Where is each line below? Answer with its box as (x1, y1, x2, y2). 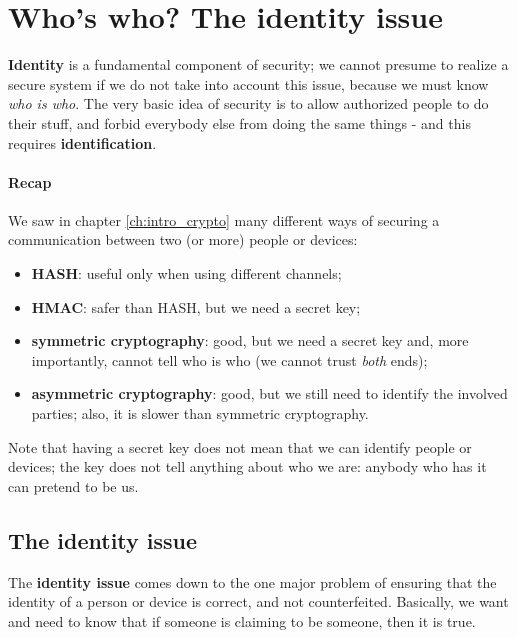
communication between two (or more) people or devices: (8, 229, 358, 250)
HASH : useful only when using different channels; (31, 263, 342, 284)
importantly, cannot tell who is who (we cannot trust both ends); (31, 349, 428, 370)
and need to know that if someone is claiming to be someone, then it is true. (8, 610, 476, 631)
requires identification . (8, 132, 157, 153)
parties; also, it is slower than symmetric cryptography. (31, 403, 369, 424)
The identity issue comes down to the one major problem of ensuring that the (8, 571, 497, 592)
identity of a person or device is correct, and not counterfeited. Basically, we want (8, 591, 509, 612)
